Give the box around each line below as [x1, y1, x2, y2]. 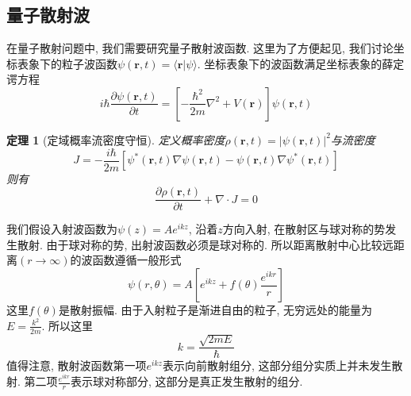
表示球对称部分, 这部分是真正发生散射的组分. [70, 373, 303, 390]
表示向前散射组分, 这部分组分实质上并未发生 [162, 357, 392, 374]
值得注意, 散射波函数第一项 [6, 357, 147, 374]
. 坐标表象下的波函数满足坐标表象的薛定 [197, 55, 405, 71]
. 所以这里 [41, 317, 94, 333]
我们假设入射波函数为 [6, 221, 117, 237]
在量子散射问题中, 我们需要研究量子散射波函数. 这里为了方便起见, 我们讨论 [6, 40, 394, 56]
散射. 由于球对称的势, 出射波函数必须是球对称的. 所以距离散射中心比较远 [17, 236, 394, 252]
